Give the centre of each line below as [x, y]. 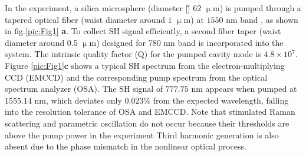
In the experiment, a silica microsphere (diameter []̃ [98, 8]
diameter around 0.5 [41, 42]
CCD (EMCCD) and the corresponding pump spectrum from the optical [136, 77]
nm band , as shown [262, 19]
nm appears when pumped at [244, 89]
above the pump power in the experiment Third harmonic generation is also [142, 135]
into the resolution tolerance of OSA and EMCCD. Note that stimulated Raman [150, 112]
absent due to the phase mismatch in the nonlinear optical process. [126, 146]
